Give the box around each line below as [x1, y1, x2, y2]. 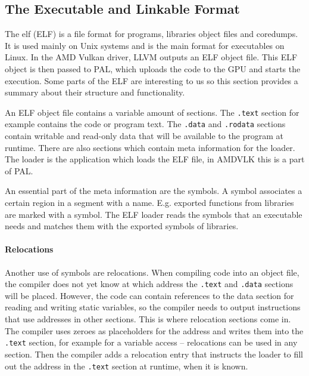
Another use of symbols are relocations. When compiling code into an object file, [5, 266, 299, 278]
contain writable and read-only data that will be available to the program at [5, 130, 284, 142]
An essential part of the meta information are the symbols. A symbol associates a [5, 184, 302, 197]
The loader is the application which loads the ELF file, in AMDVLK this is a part [5, 153, 305, 165]
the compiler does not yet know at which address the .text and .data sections [5, 278, 294, 290]
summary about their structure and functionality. [5, 86, 185, 98]
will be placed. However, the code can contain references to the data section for [5, 289, 294, 301]
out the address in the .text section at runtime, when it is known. [5, 359, 248, 372]
